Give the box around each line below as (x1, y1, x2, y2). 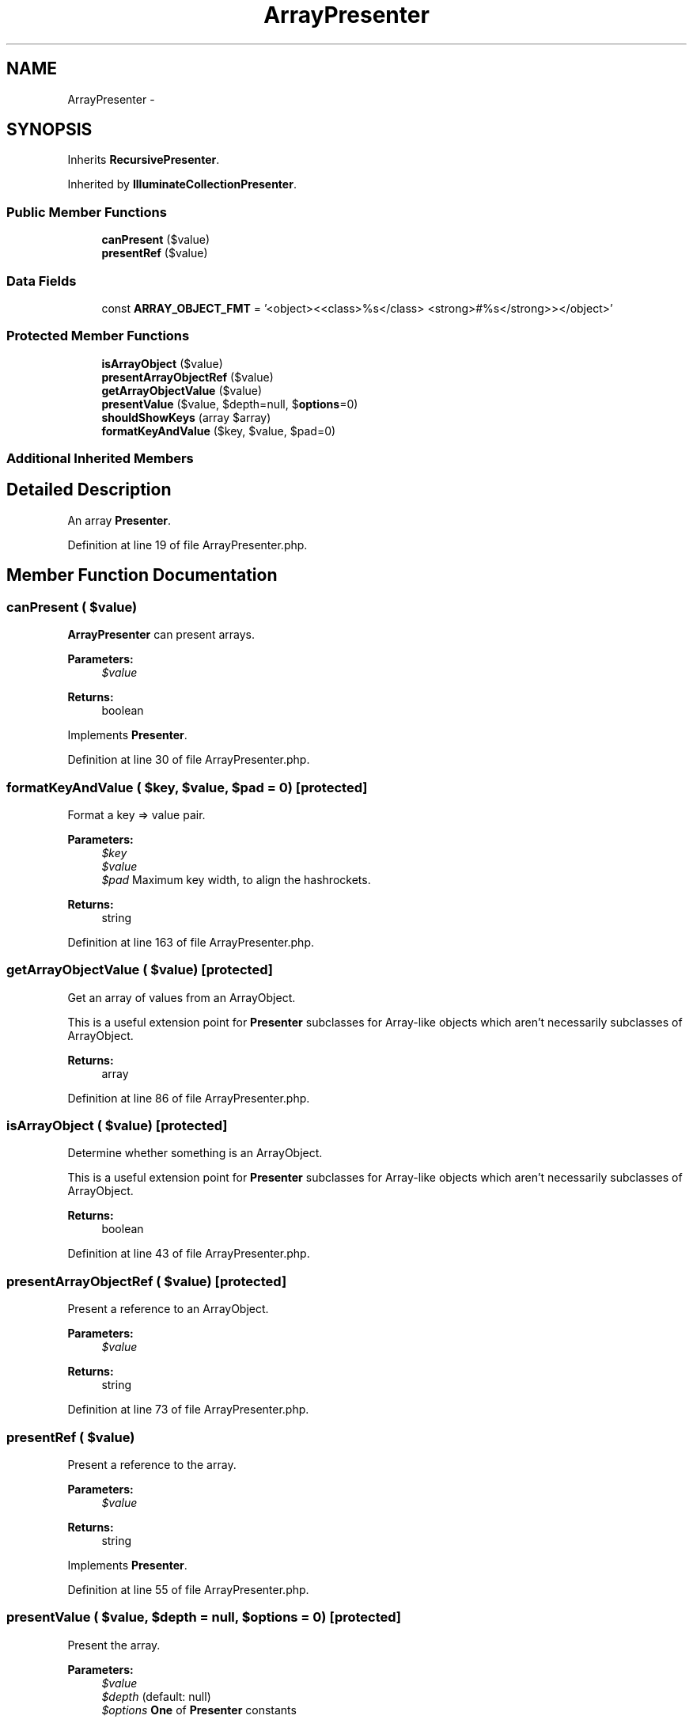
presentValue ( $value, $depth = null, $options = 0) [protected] (6, 1609, 402, 1626)
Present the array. (67, 1638, 161, 1652)
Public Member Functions (6, 203, 167, 220)
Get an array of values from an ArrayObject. (67, 990, 296, 1004)
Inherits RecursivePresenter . (67, 153, 220, 167)
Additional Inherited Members (6, 450, 194, 467)
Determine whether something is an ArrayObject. (67, 1146, 323, 1160)
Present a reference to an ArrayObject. (67, 1302, 269, 1316)
